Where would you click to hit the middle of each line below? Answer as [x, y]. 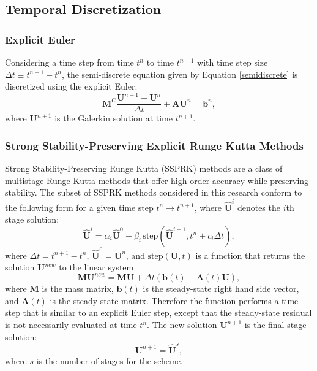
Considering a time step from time [69, 62]
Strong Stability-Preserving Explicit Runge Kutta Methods [154, 145]
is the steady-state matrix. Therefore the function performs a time [174, 300]
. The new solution [182, 325]
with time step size [233, 62]
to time [160, 62]
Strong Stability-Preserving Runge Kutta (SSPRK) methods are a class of [144, 168]
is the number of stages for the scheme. [110, 360]
